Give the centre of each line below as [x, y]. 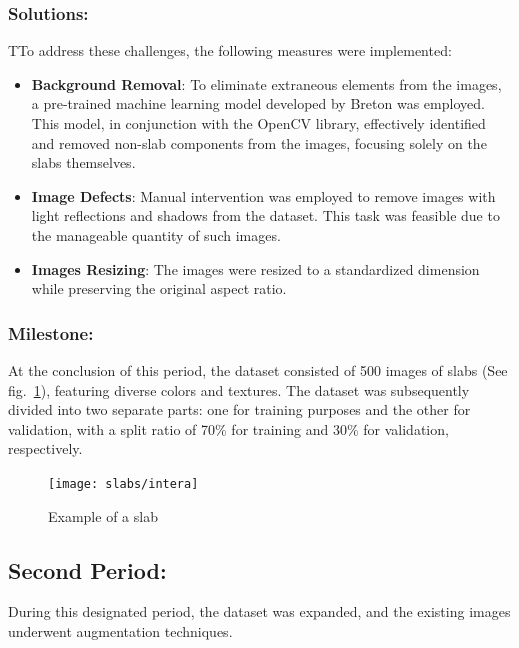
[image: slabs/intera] [123, 483]
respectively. [45, 448]
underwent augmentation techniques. [120, 630]
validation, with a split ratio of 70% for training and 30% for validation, [228, 428]
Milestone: [51, 332]
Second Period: [87, 569]
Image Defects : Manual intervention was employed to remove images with [263, 195]
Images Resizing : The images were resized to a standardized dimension [255, 268]
